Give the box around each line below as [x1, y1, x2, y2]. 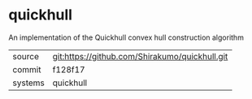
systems [12, 77, 45, 88]
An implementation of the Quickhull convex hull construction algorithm [8, 32, 244, 42]
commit [12, 63, 41, 75]
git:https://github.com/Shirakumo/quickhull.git [52, 50, 228, 62]
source [12, 50, 39, 62]
